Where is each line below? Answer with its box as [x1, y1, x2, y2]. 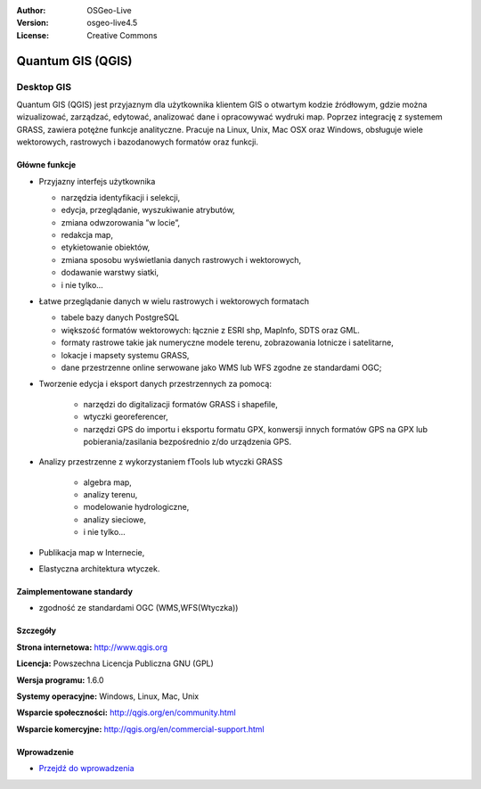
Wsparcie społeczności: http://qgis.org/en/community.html [16, 707, 236, 718]
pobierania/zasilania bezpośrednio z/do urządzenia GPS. [83, 436, 292, 447]
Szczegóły [16, 625, 57, 637]
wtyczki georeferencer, [83, 411, 168, 423]
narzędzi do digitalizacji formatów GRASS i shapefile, [83, 399, 278, 409]
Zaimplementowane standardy [16, 587, 134, 597]
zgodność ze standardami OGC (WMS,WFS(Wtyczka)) [38, 603, 239, 613]
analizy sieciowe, [83, 514, 147, 525]
